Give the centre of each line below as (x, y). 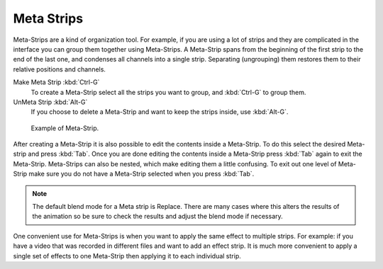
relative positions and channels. (60, 69)
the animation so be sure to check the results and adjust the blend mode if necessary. (157, 217)
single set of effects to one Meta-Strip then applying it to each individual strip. (127, 256)
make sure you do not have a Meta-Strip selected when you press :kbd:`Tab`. (141, 174)
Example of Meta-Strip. (65, 128)
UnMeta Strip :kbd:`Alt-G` (50, 102)
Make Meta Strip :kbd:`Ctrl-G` (56, 82)
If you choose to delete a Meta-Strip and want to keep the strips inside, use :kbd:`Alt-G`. (160, 112)
